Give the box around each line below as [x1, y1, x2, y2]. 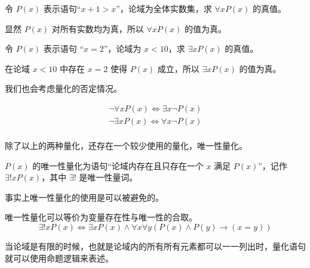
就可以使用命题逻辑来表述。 [5, 251, 113, 264]
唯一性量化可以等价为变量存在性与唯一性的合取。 [5, 211, 197, 223]
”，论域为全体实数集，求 [116, 2, 212, 14]
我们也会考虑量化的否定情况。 [5, 82, 122, 95]
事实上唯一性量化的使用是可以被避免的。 [5, 191, 164, 203]
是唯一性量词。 [79, 171, 138, 183]
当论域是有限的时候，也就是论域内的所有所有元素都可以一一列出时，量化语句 [5, 240, 306, 253]
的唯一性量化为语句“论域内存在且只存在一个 [32, 159, 204, 172]
